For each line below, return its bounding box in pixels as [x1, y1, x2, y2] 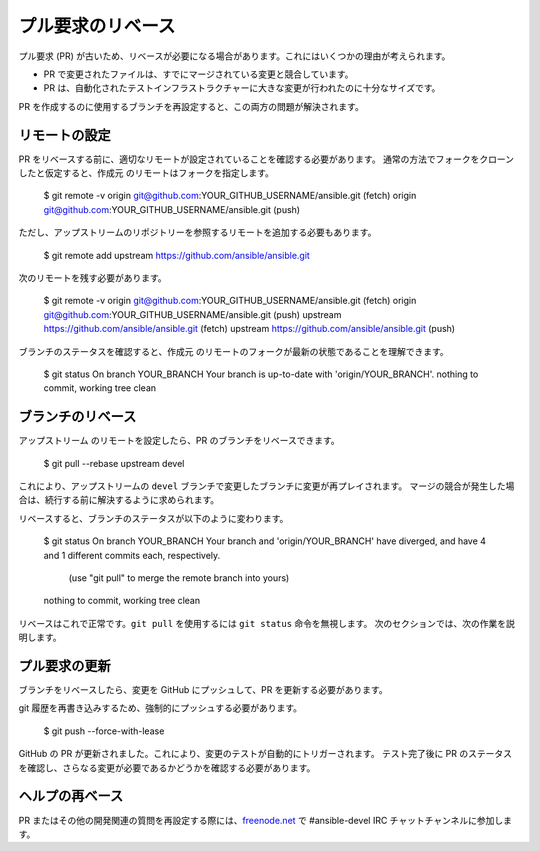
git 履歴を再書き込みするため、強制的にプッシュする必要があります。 [18, 702, 303, 714]
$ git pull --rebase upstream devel [43, 457, 185, 469]
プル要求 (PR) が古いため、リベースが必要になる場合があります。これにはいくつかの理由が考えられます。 [18, 50, 451, 62]
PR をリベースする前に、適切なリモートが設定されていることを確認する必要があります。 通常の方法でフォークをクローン [18, 153, 515, 165]
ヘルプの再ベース [18, 788, 124, 805]
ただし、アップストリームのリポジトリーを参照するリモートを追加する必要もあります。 [18, 226, 377, 239]
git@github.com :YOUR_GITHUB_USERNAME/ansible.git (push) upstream [43, 308, 342, 320]
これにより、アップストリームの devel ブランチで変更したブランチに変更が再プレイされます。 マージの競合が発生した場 [18, 480, 515, 492]
